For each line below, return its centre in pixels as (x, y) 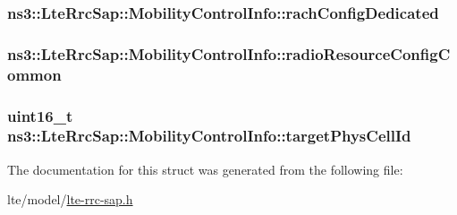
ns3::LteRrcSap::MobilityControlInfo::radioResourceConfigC (229, 53)
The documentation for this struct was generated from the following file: (205, 169)
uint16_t (40, 115)
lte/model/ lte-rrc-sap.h (70, 199)
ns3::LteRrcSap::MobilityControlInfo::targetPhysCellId (209, 136)
